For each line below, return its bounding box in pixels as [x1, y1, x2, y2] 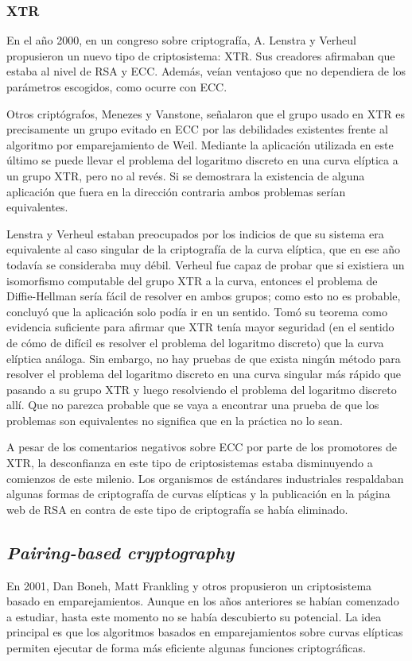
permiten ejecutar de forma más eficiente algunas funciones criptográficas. [6, 640, 366, 656]
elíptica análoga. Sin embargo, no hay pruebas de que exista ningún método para [6, 350, 401, 366]
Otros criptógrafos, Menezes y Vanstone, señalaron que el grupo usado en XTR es [6, 105, 406, 122]
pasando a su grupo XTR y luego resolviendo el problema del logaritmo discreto [6, 381, 397, 397]
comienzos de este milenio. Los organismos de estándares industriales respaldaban [6, 470, 404, 486]
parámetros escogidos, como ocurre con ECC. [6, 79, 227, 95]
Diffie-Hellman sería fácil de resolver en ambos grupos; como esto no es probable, [6, 288, 401, 304]
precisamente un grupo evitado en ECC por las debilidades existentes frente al [6, 121, 388, 137]
